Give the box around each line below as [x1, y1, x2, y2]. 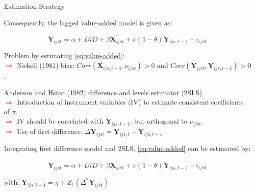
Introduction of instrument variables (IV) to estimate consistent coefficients [17, 97, 244, 107]
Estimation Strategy [4, 1, 65, 11]
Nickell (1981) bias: [17, 60, 75, 70]
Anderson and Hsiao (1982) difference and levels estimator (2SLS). [4, 87, 204, 97]
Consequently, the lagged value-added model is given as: [4, 17, 173, 27]
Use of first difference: [17, 126, 82, 136]
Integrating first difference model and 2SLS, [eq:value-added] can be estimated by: [4, 143, 251, 153]
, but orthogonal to [130, 116, 188, 126]
